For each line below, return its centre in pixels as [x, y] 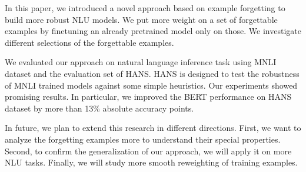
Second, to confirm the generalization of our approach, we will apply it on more [148, 151]
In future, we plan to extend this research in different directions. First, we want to [153, 128]
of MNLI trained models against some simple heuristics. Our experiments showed [151, 85]
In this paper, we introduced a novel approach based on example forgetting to [145, 8]
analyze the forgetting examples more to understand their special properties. [143, 139]
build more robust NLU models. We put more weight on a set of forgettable [141, 19]
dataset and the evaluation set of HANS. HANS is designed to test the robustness [152, 73]
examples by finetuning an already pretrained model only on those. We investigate [153, 31]
